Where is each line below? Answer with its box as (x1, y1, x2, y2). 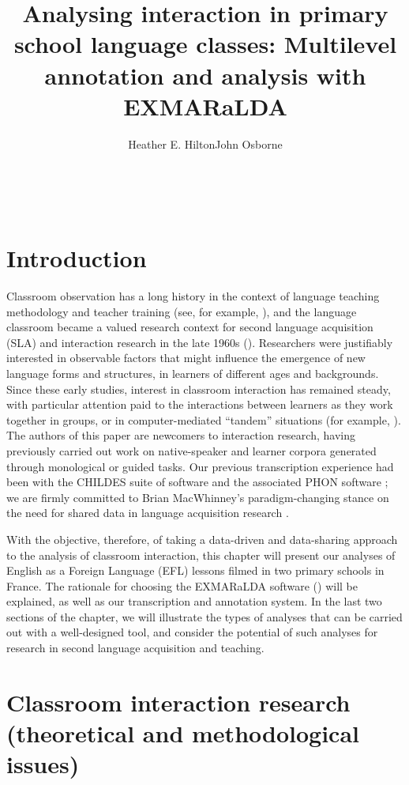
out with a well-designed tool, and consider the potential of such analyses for (6, 624, 378, 640)
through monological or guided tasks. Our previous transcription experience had (6, 458, 394, 474)
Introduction (6, 242, 147, 274)
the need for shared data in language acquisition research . (6, 504, 289, 521)
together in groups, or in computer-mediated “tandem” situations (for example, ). (6, 411, 401, 428)
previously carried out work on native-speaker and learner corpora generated (6, 442, 377, 459)
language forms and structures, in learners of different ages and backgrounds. (6, 364, 379, 381)
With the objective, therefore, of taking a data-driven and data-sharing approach (6, 530, 398, 547)
